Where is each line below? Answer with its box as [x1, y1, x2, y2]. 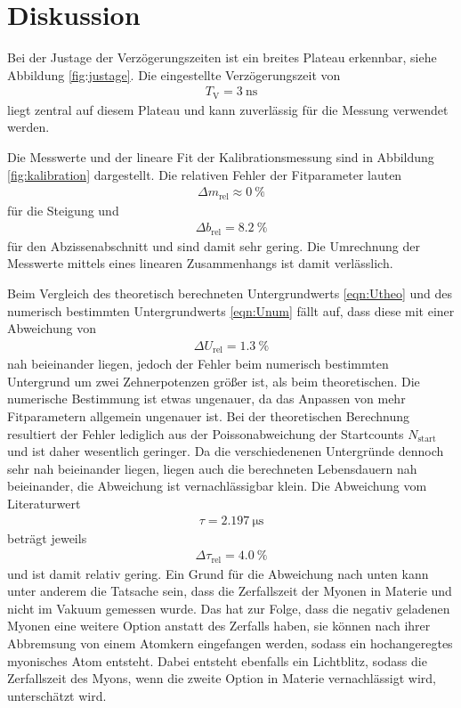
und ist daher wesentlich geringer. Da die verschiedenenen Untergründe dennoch [7, 442, 444, 460]
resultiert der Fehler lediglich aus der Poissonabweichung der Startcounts [7, 424, 404, 443]
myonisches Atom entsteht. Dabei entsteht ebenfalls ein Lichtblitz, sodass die [7, 651, 427, 670]
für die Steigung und [7, 200, 119, 219]
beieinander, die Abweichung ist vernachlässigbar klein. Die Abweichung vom [7, 476, 427, 495]
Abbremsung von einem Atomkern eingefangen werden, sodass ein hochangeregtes [7, 634, 453, 653]
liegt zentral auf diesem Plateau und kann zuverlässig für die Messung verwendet [7, 100, 449, 118]
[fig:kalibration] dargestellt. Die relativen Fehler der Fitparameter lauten [7, 165, 402, 183]
